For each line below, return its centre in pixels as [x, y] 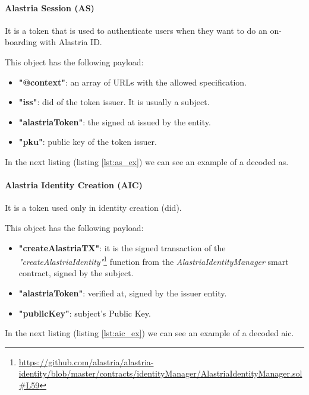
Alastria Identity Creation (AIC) [74, 185]
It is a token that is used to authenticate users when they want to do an [136, 30]
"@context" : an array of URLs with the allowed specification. [133, 82]
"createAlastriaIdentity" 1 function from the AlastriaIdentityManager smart [154, 260]
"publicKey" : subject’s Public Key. [85, 313]
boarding [21, 42]
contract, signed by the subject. [76, 273]
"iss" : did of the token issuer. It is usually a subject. [114, 102]
